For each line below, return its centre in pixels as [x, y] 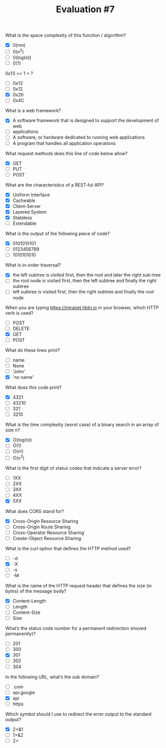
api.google [24, 692]
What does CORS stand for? [35, 511]
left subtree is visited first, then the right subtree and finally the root [83, 292]
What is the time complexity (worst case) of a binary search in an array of [82, 425]
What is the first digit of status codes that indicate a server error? [74, 468]
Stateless [22, 218]
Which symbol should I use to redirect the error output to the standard [78, 714]
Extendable [24, 223]
